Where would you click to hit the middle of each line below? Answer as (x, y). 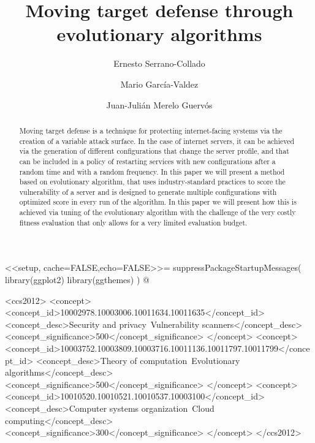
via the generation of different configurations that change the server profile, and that (154, 151)
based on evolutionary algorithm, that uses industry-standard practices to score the (152, 182)
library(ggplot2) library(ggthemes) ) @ (77, 280)
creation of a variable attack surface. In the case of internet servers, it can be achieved (157, 141)
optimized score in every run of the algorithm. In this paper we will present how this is (158, 202)
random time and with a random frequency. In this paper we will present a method (152, 171)
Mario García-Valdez (159, 84)
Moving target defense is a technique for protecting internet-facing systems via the (151, 130)
